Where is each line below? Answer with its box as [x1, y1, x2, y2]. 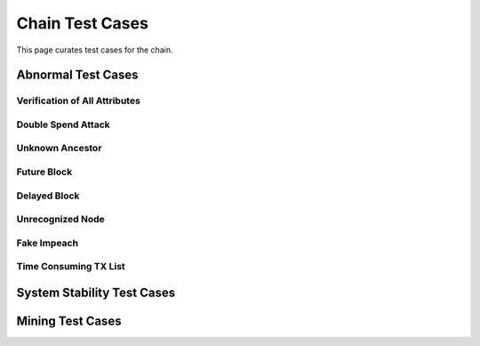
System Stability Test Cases [16, 285, 176, 300]
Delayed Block [16, 189, 80, 202]
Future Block [16, 165, 73, 178]
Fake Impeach [16, 237, 79, 249]
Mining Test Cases [16, 313, 122, 328]
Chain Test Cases [16, 13, 148, 33]
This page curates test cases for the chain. [16, 44, 173, 55]
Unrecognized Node [16, 213, 106, 226]
